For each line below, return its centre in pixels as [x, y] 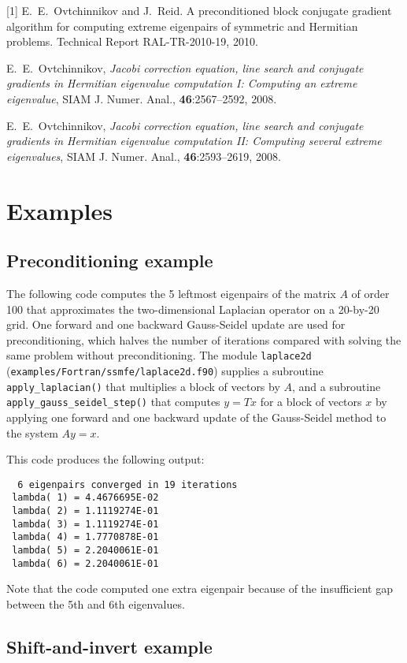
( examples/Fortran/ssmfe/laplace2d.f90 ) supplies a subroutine [165, 370]
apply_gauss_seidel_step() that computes [113, 402]
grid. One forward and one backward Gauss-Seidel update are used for [176, 324]
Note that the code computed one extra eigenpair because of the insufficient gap [200, 589]
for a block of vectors [311, 402]
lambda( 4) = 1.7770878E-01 [85, 537]
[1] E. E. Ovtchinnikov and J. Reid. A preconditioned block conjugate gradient [199, 10]
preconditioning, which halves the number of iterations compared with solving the [204, 339]
